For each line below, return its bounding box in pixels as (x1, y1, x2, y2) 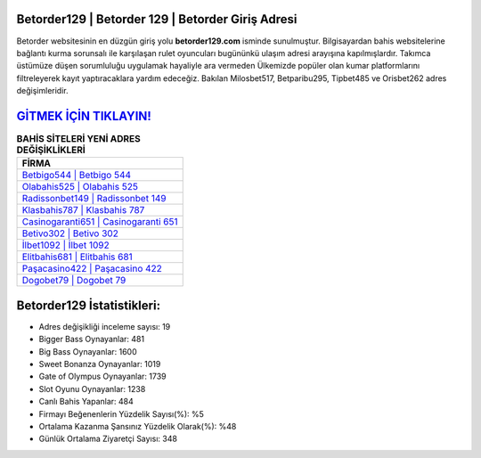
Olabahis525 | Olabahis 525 (21, 181, 138, 193)
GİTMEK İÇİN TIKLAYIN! (16, 108, 151, 124)
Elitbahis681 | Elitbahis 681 (21, 250, 133, 263)
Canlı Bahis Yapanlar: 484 (38, 397, 134, 407)
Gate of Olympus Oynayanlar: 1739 (38, 371, 167, 382)
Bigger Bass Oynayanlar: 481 (38, 334, 145, 345)
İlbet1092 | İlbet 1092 (21, 239, 110, 251)
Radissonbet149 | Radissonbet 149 (21, 192, 167, 205)
